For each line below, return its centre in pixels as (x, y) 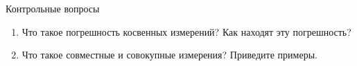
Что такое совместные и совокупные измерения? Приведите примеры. (169, 55)
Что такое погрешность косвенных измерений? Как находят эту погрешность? (186, 31)
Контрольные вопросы (53, 8)
